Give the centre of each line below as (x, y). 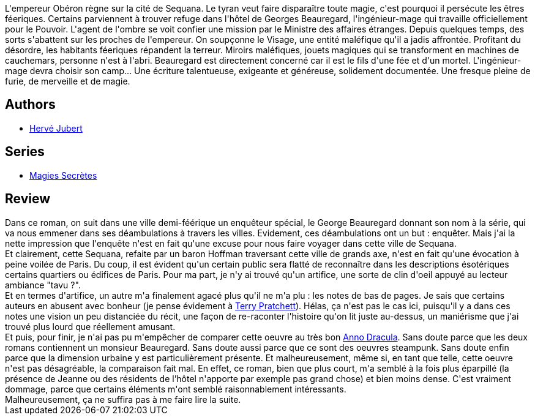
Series (25, 152)
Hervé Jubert (56, 128)
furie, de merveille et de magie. (68, 81)
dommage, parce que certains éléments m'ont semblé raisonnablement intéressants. (176, 389)
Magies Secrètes (63, 175)
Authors (30, 105)
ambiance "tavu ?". (43, 285)
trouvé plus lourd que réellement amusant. (90, 326)
